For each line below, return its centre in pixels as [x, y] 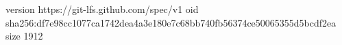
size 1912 [24, 36]
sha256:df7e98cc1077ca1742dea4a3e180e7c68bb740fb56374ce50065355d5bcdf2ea [171, 22]
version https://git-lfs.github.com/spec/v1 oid [102, 9]
